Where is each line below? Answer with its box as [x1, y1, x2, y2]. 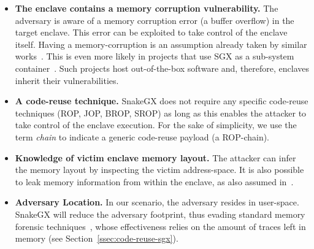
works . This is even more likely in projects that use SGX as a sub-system [15, 50, 294, 63]
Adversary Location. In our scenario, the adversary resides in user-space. [15, 196, 299, 209]
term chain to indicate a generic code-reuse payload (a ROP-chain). [15, 130, 270, 143]
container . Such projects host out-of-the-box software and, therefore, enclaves [15, 61, 310, 74]
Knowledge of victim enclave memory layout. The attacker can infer [15, 151, 296, 164]
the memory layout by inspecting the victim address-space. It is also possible [15, 163, 304, 176]
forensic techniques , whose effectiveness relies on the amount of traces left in [15, 220, 306, 232]
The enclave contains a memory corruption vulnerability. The [15, 2, 278, 14]
